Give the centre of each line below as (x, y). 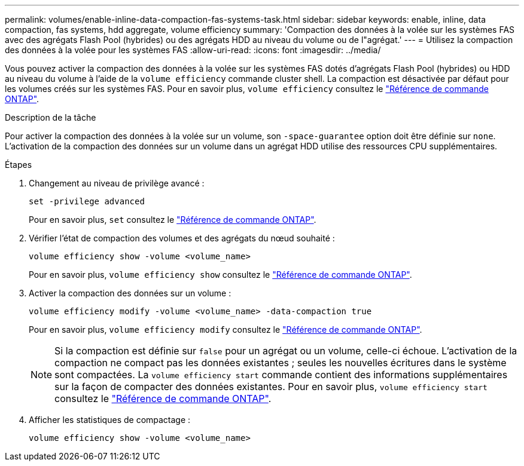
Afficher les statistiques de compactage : (110, 420)
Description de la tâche (51, 117)
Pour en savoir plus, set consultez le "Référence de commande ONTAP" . (173, 220)
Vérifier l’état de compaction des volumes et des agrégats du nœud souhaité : (182, 238)
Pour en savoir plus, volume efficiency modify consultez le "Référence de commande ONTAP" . (226, 329)
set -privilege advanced (87, 201)
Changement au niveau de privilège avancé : (117, 183)
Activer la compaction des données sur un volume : (130, 293)
